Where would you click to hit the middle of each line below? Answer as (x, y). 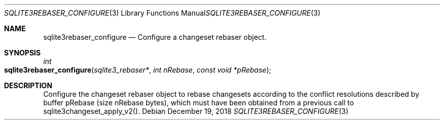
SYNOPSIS (23, 53)
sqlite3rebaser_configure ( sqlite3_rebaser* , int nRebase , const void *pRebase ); (138, 70)
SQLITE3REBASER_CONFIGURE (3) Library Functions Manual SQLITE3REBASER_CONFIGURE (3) (162, 13)
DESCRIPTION (28, 85)
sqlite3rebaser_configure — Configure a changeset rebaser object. (155, 37)
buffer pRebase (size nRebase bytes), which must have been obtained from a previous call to (199, 103)
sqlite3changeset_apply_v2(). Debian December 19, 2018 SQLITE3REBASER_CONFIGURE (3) (196, 111)
